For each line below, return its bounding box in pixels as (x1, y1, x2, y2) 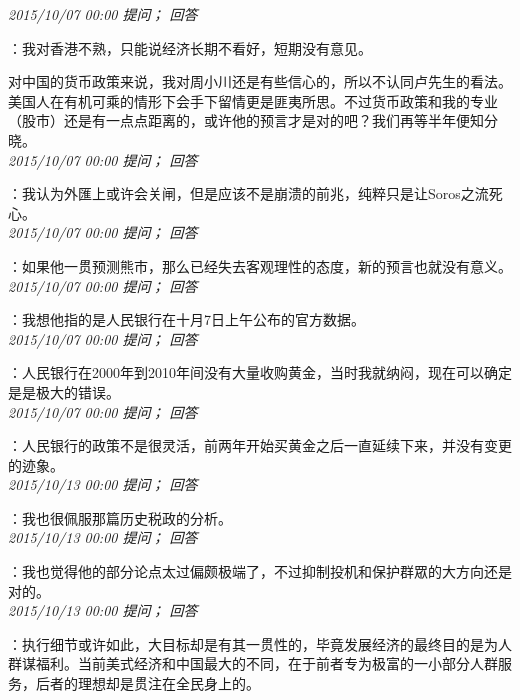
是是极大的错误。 (8, 381, 120, 402)
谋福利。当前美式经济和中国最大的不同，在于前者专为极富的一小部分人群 (21, 653, 498, 674)
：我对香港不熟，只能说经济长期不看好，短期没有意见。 (8, 37, 372, 58)
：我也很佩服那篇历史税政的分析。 (8, 507, 232, 528)
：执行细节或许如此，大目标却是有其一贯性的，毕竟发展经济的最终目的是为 (8, 633, 498, 654)
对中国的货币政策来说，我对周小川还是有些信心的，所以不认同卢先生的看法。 (8, 71, 512, 92)
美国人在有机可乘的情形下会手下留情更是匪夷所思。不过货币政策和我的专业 (8, 90, 498, 111)
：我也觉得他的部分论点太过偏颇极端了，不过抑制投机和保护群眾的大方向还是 (8, 561, 512, 582)
